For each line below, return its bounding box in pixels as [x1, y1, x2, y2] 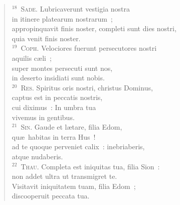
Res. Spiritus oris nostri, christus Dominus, [21, 82, 153, 92]
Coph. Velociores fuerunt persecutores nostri [21, 43, 157, 53]
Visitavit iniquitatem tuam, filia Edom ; [12, 180, 136, 191]
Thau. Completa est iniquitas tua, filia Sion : [21, 161, 160, 171]
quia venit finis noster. [12, 33, 81, 43]
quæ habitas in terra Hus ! [12, 131, 96, 142]
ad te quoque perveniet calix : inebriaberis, [12, 141, 145, 152]
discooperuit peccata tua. [12, 190, 90, 201]
